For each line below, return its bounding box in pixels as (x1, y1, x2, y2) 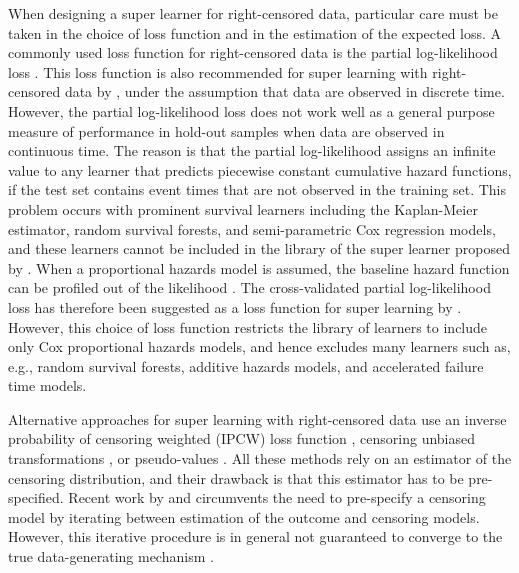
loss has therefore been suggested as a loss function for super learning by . (8, 296, 462, 317)
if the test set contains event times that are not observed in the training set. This (8, 179, 506, 200)
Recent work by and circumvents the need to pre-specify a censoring (68, 487, 486, 508)
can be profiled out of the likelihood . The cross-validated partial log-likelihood (8, 277, 491, 298)
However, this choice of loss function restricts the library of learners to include (8, 316, 488, 337)
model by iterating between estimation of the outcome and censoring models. (8, 506, 480, 527)
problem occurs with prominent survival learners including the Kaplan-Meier (8, 198, 478, 219)
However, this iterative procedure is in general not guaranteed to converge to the (8, 526, 503, 547)
